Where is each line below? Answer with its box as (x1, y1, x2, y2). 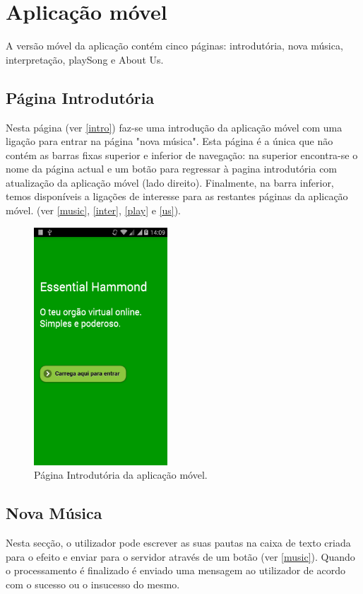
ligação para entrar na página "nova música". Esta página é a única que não (6, 134, 333, 148)
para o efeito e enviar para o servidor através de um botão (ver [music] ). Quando (6, 549, 355, 564)
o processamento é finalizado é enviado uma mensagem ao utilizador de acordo (6, 563, 345, 578)
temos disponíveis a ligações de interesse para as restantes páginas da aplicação (6, 189, 348, 204)
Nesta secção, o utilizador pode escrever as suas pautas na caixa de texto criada (6, 535, 351, 549)
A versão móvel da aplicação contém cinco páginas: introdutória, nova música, (6, 38, 343, 53)
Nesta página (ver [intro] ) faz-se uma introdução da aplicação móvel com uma (6, 120, 343, 134)
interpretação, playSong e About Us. (6, 52, 164, 66)
